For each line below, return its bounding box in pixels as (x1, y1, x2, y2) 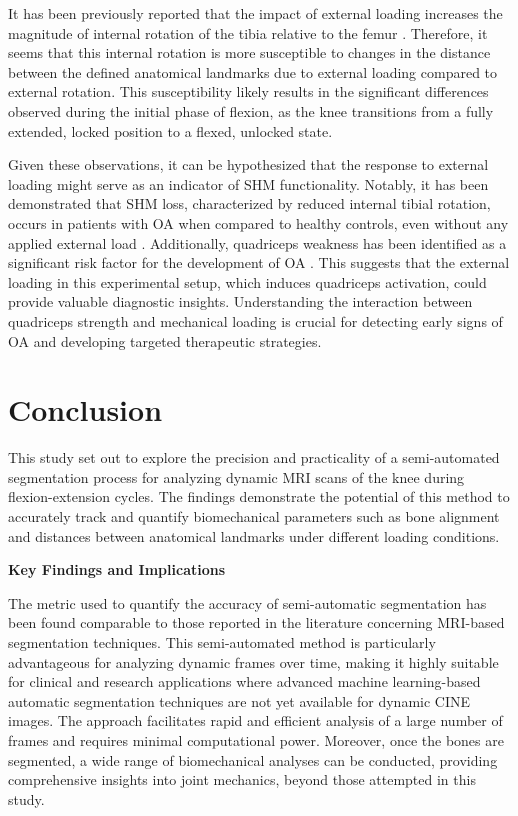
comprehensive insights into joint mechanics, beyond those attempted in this (8, 769, 476, 790)
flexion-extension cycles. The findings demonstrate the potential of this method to (8, 486, 510, 507)
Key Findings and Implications (8, 559, 226, 580)
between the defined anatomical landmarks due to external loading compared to (8, 61, 498, 82)
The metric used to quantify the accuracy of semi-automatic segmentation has (8, 592, 487, 613)
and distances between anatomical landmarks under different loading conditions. (8, 525, 500, 546)
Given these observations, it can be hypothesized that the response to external (8, 154, 489, 175)
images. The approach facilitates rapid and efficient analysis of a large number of (8, 710, 503, 731)
